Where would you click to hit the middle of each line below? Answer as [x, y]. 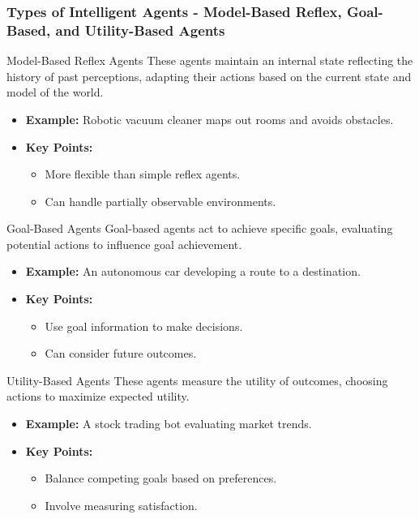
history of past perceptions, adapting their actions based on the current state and [209, 76]
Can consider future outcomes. [121, 353]
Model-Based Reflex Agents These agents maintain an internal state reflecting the [210, 60]
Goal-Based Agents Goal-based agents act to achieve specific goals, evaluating [200, 228]
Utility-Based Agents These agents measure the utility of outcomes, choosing [197, 380]
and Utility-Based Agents [140, 30]
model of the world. [55, 92]
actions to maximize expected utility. [98, 396]
